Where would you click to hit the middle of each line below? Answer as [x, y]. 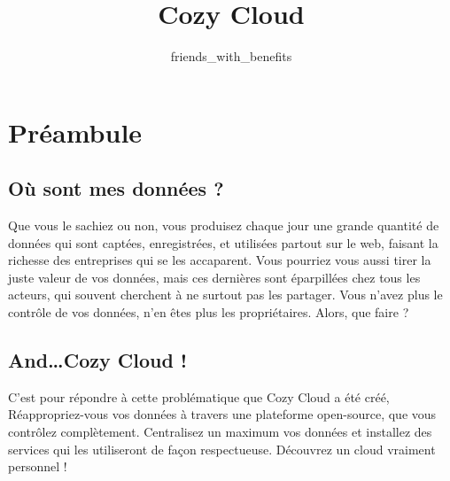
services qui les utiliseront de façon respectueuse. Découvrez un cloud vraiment [222, 449]
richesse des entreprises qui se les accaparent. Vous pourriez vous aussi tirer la [220, 260]
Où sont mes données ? [116, 188]
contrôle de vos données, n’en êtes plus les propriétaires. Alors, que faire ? [209, 312]
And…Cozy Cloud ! [98, 360]
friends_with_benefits [231, 56]
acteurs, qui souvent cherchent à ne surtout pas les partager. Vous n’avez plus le [225, 295]
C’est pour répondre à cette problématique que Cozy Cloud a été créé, [199, 396]
